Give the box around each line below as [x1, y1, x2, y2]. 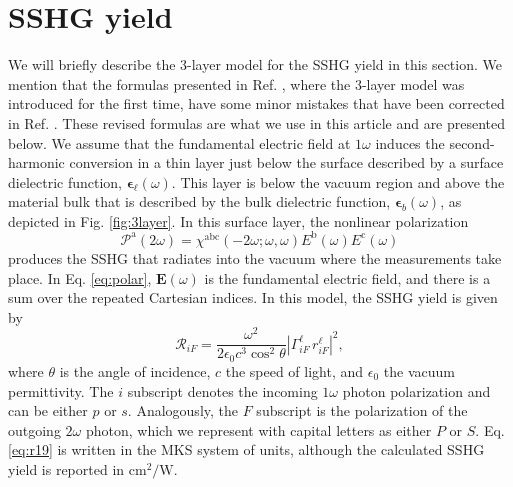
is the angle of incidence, [59, 360, 211, 381]
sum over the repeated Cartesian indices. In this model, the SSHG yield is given [8, 287, 498, 308]
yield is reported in [8, 458, 125, 479]
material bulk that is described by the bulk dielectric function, [8, 191, 391, 212]
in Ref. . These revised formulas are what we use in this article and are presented [8, 112, 506, 133]
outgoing [8, 419, 61, 440]
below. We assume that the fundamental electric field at [8, 132, 351, 153]
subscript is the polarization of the [256, 400, 468, 421]
